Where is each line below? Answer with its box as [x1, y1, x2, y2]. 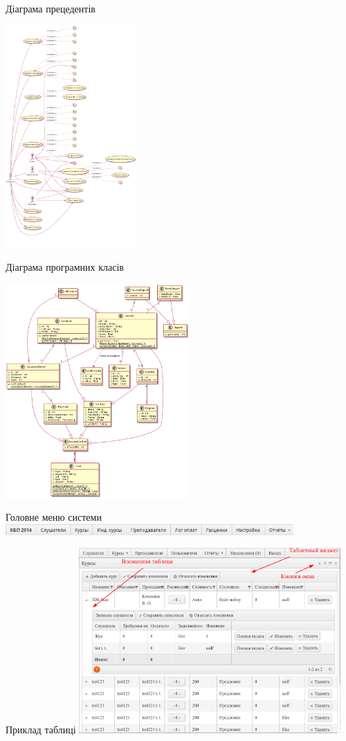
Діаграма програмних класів [6, 260, 124, 274]
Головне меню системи [6, 510, 102, 524]
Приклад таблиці [6, 722, 76, 737]
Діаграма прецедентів [6, 1, 95, 15]
